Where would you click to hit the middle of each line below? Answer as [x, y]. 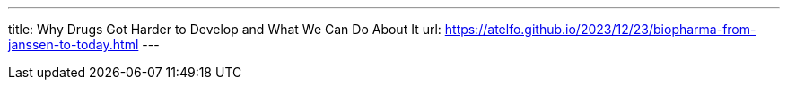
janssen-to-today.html [74, 44]
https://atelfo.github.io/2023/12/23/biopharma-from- [600, 29]
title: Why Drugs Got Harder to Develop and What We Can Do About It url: [225, 29]
